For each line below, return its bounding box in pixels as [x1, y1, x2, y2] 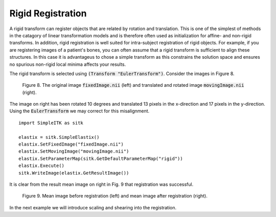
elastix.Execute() [18, 163, 65, 168]
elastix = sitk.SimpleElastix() [18, 134, 100, 140]
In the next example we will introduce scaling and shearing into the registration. [9, 204, 177, 210]
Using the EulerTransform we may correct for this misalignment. [9, 108, 150, 114]
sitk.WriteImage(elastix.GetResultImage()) [18, 170, 129, 176]
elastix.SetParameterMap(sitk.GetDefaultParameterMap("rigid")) [18, 156, 183, 161]
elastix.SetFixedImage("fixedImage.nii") [18, 141, 124, 148]
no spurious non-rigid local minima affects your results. [9, 61, 126, 67]
